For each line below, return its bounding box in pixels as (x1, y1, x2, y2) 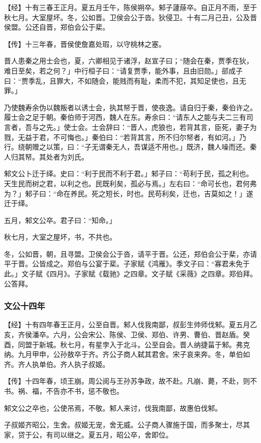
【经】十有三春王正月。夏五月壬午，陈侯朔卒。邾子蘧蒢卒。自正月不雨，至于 (4, 2, 257, 12)
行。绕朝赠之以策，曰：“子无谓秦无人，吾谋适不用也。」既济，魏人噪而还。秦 (4, 141, 257, 152)
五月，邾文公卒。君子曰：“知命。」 (4, 214, 116, 225)
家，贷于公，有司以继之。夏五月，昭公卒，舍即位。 (4, 429, 173, 439)
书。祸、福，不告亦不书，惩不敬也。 (4, 386, 123, 396)
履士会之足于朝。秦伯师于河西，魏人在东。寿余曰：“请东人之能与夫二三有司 (4, 112, 253, 122)
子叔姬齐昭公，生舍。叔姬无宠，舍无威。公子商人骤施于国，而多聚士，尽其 (4, 419, 250, 430)
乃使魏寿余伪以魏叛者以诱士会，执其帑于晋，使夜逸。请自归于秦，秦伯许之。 (4, 102, 257, 112)
